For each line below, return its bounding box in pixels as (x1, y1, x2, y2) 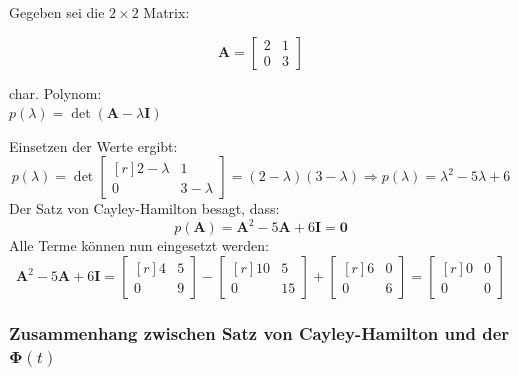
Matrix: (143, 2, 190, 22)
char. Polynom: (9, 82, 102, 103)
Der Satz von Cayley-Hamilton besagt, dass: (9, 198, 280, 219)
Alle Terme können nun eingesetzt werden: (9, 235, 269, 256)
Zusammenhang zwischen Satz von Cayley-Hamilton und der (9, 320, 510, 345)
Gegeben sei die (9, 2, 105, 22)
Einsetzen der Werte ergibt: (9, 135, 178, 156)
